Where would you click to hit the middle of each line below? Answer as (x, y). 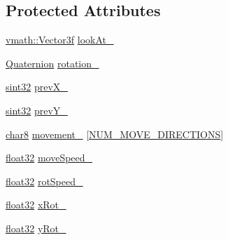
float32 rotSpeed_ (44, 181)
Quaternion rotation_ (52, 63)
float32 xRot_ (36, 205)
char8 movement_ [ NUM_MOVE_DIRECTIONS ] (115, 134)
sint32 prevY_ (37, 110)
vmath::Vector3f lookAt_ (60, 40)
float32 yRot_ (36, 228)
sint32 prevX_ (37, 87)
